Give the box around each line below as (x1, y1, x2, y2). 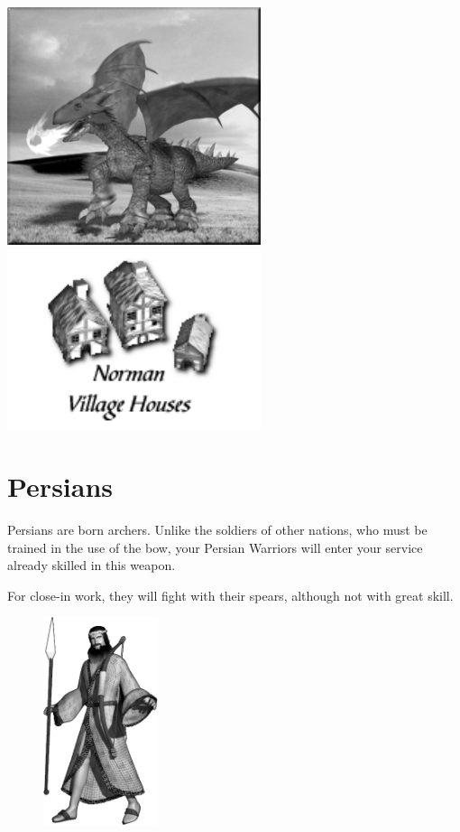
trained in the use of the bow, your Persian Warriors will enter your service (7, 538, 423, 556)
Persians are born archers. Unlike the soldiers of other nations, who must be (7, 520, 428, 539)
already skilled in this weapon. (7, 556, 176, 575)
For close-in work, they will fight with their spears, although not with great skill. (7, 585, 454, 604)
